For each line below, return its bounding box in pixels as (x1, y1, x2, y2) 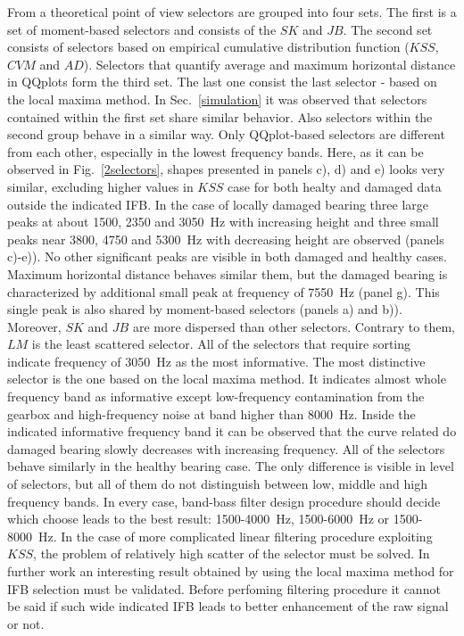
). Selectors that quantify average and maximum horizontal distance (83, 54, 456, 73)
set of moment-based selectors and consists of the (7, 20, 277, 38)
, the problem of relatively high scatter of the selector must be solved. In (33, 544, 430, 563)
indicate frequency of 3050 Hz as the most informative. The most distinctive (7, 351, 426, 370)
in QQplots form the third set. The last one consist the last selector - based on (7, 72, 437, 91)
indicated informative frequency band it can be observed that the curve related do (7, 422, 457, 441)
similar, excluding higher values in (7, 177, 194, 195)
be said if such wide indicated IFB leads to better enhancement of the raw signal (7, 597, 449, 615)
